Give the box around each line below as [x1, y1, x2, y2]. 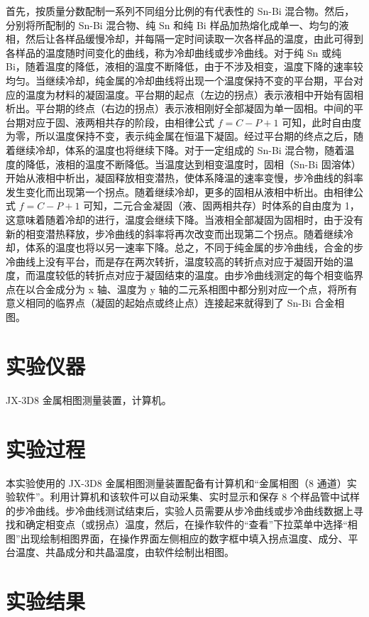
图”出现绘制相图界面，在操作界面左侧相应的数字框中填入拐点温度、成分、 [6, 530, 348, 545]
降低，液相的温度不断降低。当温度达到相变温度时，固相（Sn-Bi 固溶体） [25, 156, 361, 171]
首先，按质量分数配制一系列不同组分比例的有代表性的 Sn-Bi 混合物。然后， [6, 4, 355, 18]
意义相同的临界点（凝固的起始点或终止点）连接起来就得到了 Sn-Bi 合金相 [6, 295, 345, 310]
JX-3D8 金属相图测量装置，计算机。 [6, 392, 172, 407]
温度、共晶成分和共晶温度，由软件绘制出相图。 [15, 545, 234, 559]
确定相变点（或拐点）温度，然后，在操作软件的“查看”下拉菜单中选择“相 [25, 517, 358, 532]
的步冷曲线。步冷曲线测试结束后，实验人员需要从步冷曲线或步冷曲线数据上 [6, 503, 353, 518]
